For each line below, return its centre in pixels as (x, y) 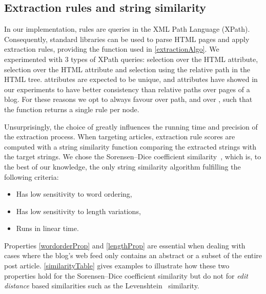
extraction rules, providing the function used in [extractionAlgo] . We (112, 49)
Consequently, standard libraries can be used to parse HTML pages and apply (127, 39)
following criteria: (32, 176)
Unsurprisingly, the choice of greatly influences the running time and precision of (131, 126)
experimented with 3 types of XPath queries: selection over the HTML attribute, (131, 59)
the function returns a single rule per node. (72, 109)
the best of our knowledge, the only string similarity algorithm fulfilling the (122, 166)
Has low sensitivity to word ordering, (74, 194)
